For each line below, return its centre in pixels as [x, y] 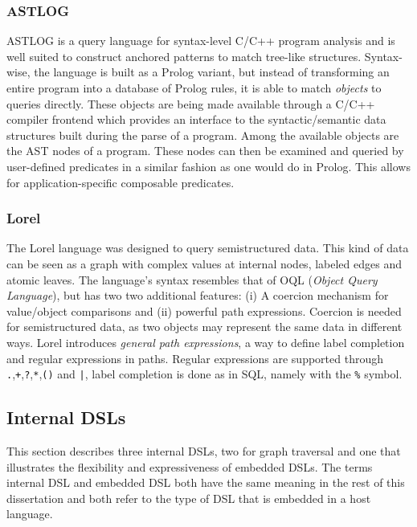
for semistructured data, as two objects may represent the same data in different [204, 327]
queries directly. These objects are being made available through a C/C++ [191, 103]
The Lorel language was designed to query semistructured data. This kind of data [208, 248]
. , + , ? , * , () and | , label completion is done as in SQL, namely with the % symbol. [204, 374]
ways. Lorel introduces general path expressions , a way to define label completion [206, 342]
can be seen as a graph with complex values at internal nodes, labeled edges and [204, 263]
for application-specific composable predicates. [121, 182]
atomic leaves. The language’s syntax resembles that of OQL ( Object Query [192, 279]
